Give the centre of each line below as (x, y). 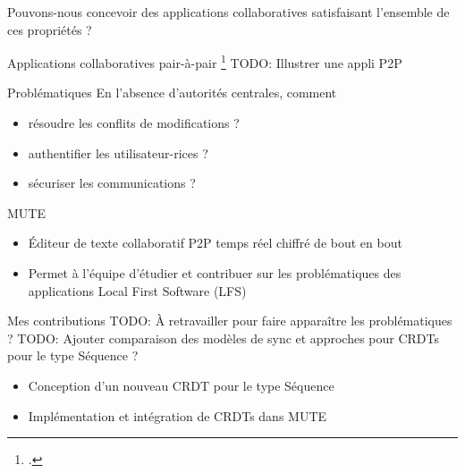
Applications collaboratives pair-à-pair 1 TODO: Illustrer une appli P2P (205, 61)
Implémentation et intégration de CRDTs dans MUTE (178, 415)
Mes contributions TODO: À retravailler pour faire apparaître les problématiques (230, 321)
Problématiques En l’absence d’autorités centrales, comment (172, 93)
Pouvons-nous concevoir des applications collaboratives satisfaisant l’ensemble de (228, 12)
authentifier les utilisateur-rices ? (118, 152)
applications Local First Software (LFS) (137, 290)
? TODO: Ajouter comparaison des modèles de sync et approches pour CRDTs (223, 338)
